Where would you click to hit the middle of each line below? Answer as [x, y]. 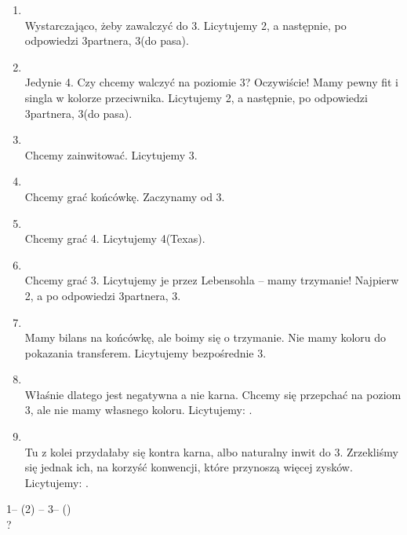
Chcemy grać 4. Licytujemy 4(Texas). [115, 238]
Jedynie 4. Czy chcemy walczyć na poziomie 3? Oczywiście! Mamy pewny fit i [211, 82]
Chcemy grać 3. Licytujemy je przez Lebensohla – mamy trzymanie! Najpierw [212, 280]
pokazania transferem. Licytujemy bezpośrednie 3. [145, 352]
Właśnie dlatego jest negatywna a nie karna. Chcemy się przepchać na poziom [213, 394]
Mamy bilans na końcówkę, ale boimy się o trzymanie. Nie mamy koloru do [205, 337]
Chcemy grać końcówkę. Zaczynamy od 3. [125, 196]
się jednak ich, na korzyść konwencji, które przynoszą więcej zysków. [189, 467]
